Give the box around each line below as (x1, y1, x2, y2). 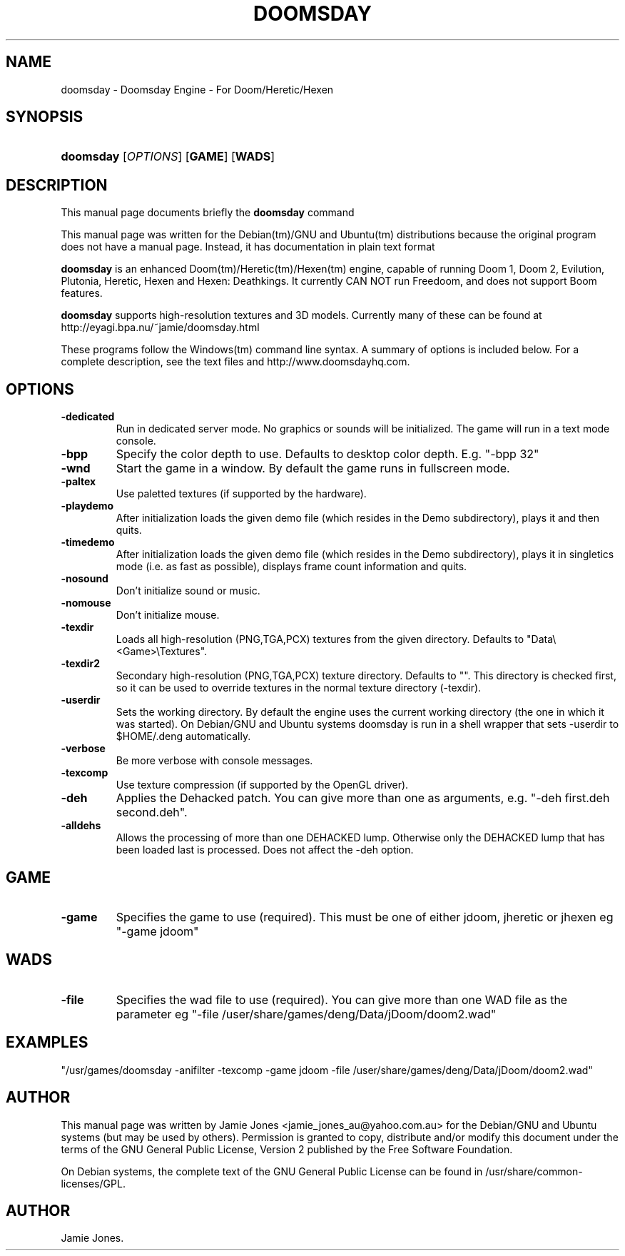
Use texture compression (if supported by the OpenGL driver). (116, 779, 409, 791)
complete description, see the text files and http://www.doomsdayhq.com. (61, 355, 410, 368)
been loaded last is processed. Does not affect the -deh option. (116, 844, 414, 856)
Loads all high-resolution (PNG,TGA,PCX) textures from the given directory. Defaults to (116, 633, 524, 646)
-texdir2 (61, 657, 100, 670)
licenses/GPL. (61, 1177, 126, 1190)
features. (61, 287, 103, 300)
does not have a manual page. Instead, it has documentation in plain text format (61, 240, 435, 253)
